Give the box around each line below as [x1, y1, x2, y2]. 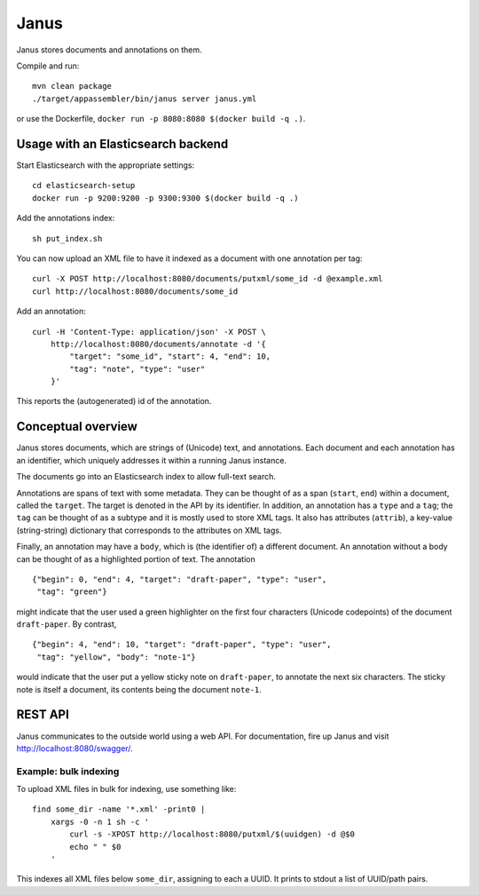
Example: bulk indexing [16, 764, 120, 777]
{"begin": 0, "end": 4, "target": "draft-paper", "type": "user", [32, 574, 327, 584]
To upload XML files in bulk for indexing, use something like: [16, 784, 237, 795]
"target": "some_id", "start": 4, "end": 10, [69, 352, 271, 361]
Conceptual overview [16, 419, 137, 434]
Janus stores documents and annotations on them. [16, 44, 203, 55]
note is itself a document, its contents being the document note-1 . [16, 684, 262, 694]
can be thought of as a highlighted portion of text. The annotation [16, 553, 256, 564]
